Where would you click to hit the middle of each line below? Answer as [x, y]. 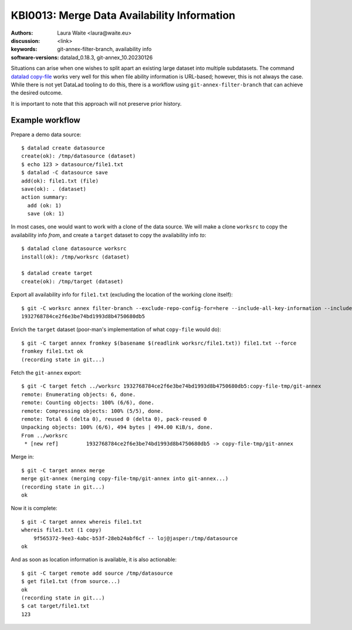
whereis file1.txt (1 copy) [62, 530]
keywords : [24, 49]
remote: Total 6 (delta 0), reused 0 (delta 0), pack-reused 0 [114, 419]
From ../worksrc [45, 435]
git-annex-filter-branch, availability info [104, 49]
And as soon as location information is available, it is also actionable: [94, 560]
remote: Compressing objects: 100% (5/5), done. [92, 411]
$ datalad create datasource [63, 148]
